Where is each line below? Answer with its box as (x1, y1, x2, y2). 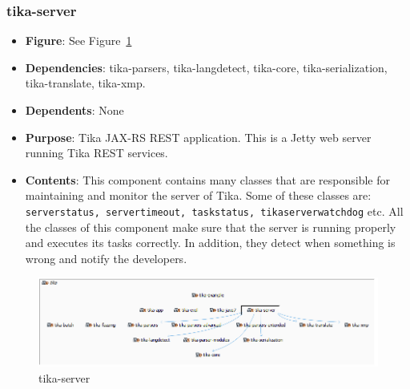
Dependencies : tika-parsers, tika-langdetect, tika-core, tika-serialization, (25, 59, 388, 75)
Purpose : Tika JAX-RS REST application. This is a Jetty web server (25, 128, 372, 145)
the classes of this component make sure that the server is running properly (25, 218, 396, 235)
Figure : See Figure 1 (25, 32, 132, 49)
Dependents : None (25, 102, 124, 118)
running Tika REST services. (25, 144, 168, 161)
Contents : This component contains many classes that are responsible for (25, 171, 390, 188)
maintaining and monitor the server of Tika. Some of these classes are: (25, 187, 372, 204)
